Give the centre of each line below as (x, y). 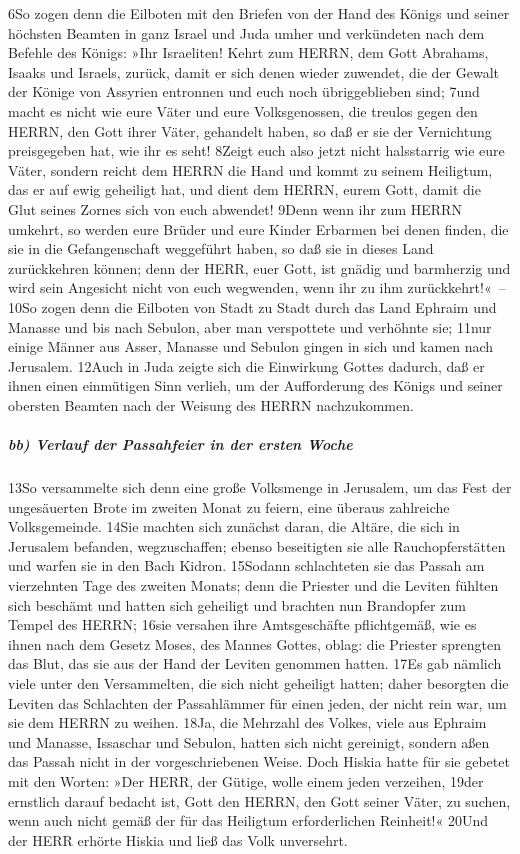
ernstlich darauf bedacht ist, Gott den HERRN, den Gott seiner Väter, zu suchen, (259, 800)
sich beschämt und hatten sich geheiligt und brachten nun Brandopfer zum (237, 604)
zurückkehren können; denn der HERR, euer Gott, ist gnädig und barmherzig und (259, 267)
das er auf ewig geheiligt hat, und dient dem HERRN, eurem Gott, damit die (244, 189)
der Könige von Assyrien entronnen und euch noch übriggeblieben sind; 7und (244, 91)
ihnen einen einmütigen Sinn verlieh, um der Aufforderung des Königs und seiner (255, 385)
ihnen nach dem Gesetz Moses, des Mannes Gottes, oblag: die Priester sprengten (255, 643)
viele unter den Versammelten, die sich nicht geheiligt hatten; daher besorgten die (258, 682)
